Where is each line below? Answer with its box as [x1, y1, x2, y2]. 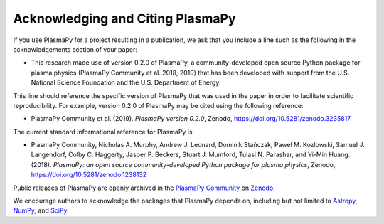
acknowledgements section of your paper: [13, 45, 138, 53]
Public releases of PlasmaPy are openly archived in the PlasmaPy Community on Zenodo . [13, 183, 275, 192]
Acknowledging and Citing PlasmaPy [13, 11, 236, 26]
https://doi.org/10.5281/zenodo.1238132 [31, 171, 147, 179]
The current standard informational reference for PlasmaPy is [13, 127, 193, 136]
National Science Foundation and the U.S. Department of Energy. [31, 78, 221, 87]
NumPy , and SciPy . [13, 206, 69, 215]
